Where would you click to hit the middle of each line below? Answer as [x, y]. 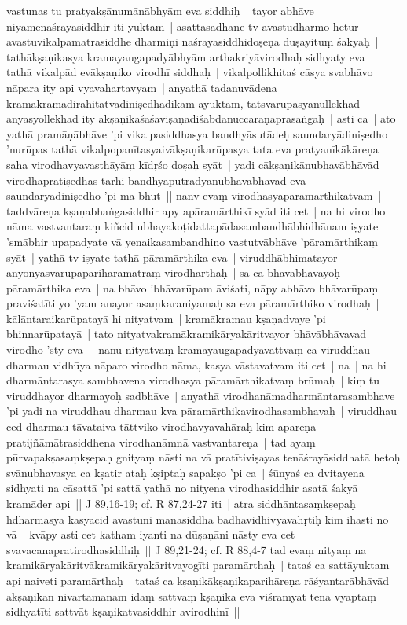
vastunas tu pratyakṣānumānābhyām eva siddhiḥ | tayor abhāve [160, 10]
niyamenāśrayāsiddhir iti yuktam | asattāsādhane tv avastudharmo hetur [183, 26]
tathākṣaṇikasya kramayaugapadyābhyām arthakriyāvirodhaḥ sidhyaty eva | [190, 56]
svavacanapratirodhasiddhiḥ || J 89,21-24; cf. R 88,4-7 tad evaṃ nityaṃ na [187, 549]
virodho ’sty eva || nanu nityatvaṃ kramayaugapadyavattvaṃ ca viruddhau [189, 349]
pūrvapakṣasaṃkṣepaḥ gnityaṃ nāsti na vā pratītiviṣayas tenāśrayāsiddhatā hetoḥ [203, 457]
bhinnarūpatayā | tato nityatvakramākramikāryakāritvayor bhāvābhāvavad [187, 334]
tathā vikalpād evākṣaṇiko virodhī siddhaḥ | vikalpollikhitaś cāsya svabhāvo [190, 72]
